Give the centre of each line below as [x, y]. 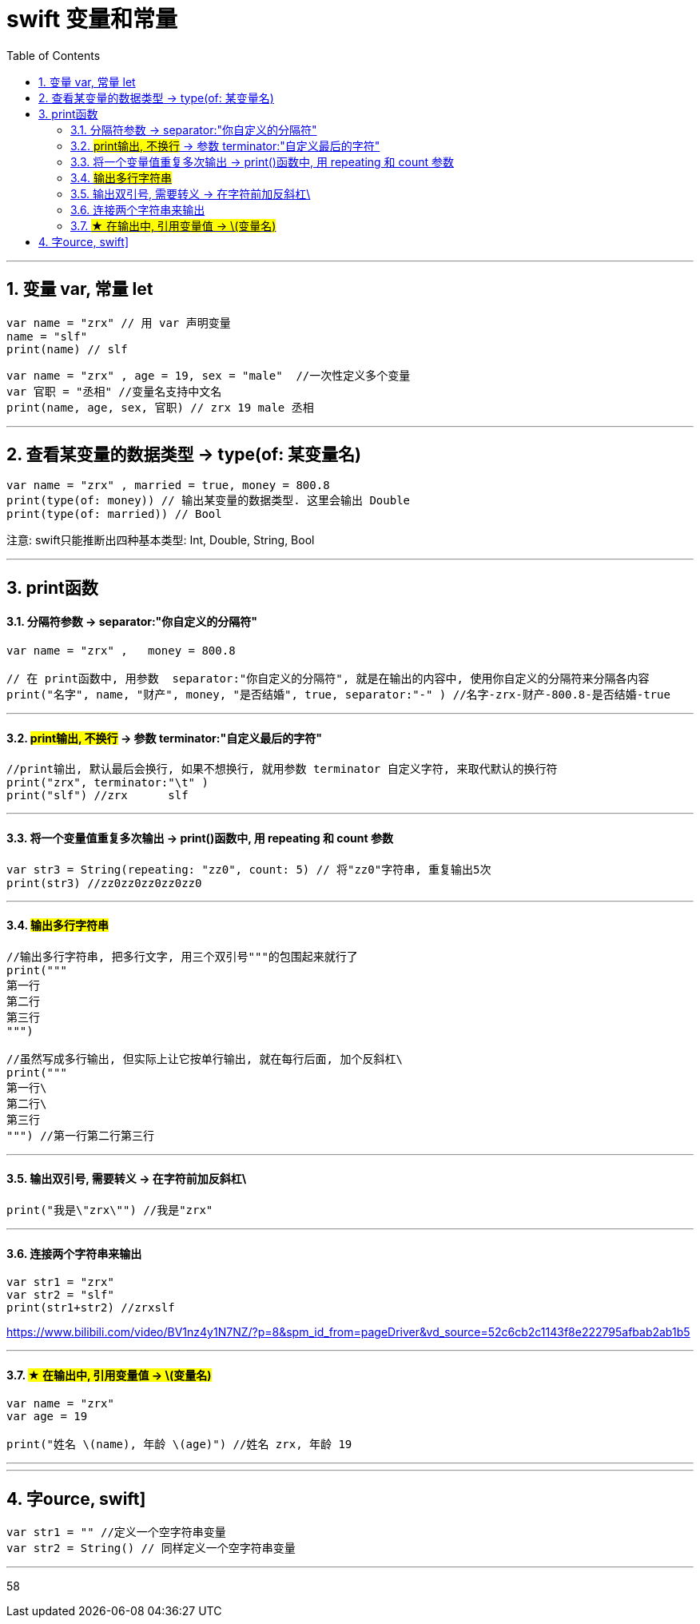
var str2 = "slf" [60, 1295]
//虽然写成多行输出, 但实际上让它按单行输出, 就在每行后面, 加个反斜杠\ [205, 1059]
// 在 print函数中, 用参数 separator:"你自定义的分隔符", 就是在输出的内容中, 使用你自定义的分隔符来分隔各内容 [328, 679]
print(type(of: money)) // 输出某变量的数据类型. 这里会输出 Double [209, 501]
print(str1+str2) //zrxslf [91, 1308]
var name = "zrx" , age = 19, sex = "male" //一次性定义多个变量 [209, 375]
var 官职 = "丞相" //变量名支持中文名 [114, 391]
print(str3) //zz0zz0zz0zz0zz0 [104, 883]
